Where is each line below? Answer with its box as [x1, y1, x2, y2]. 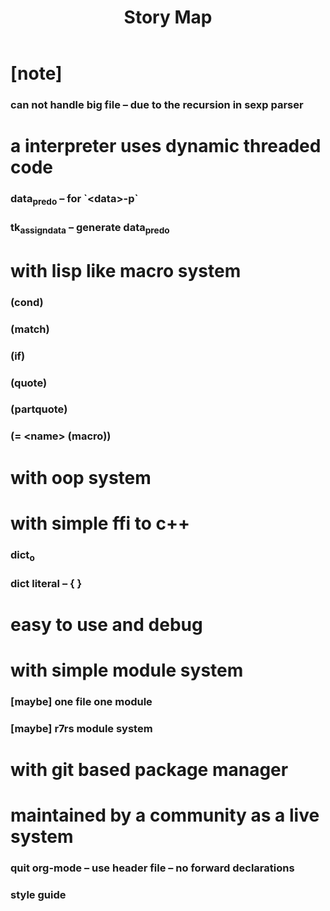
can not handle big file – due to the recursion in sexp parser [10, 98, 304, 112]
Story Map [123, 6, 213, 29]
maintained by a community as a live [10, 804, 320, 827]
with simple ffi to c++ [10, 512, 190, 535]
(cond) [10, 295, 44, 309]
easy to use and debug [10, 614, 203, 636]
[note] [10, 62, 63, 85]
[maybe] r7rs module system [10, 722, 153, 736]
